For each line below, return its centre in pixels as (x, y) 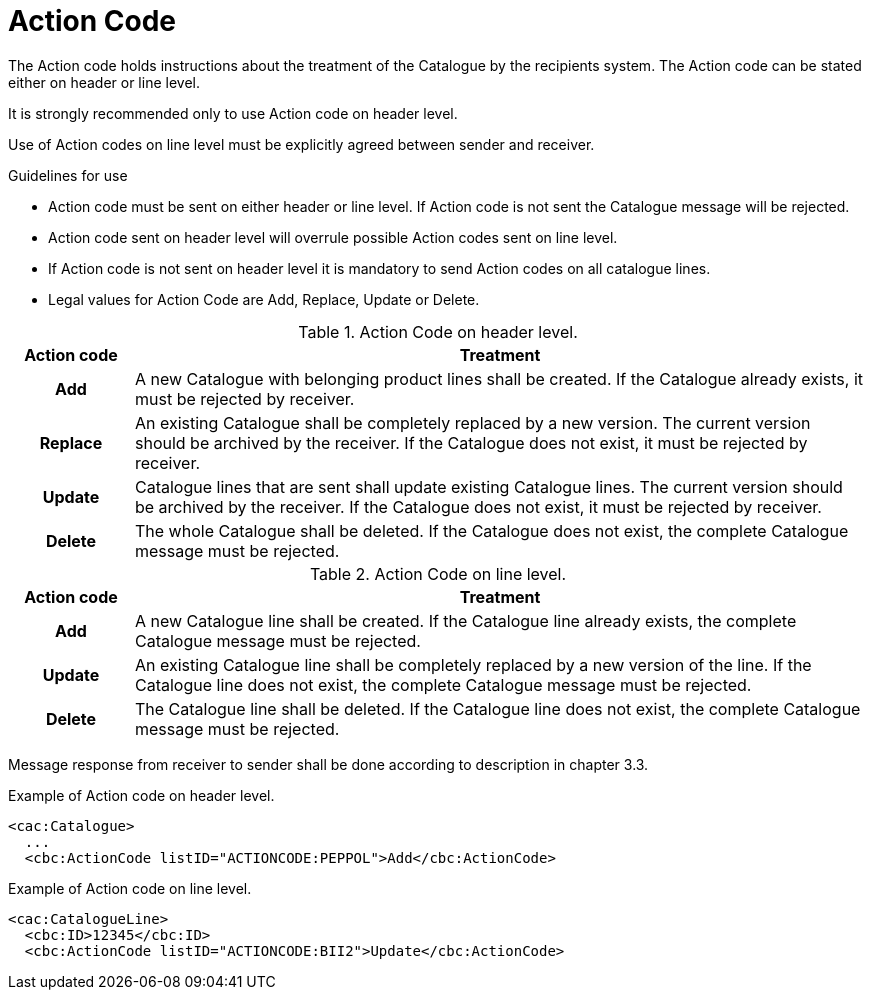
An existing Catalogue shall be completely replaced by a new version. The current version (472, 422)
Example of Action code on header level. (141, 795)
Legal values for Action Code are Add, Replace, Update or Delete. (264, 299)
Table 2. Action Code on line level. (438, 573)
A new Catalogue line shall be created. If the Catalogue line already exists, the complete (465, 620)
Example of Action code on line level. (130, 888)
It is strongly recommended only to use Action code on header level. (233, 113)
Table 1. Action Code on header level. (438, 331)
